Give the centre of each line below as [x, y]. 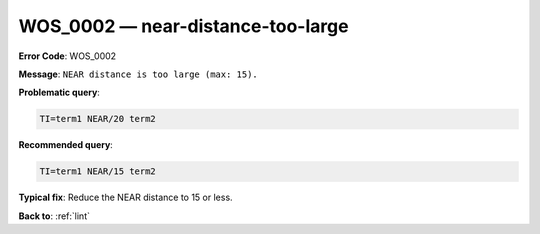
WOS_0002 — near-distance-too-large [183, 26]
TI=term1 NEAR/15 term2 [98, 171]
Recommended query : [66, 145]
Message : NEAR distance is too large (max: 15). [138, 74]
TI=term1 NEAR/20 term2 [98, 119]
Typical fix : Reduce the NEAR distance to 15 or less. [126, 197]
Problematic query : [59, 92]
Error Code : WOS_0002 [67, 56]
